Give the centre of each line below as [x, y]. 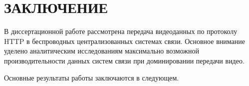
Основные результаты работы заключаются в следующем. [92, 77]
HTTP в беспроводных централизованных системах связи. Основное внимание [124, 41]
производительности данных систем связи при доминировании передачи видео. [124, 60]
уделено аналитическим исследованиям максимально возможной [102, 51]
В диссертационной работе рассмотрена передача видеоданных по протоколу [121, 31]
